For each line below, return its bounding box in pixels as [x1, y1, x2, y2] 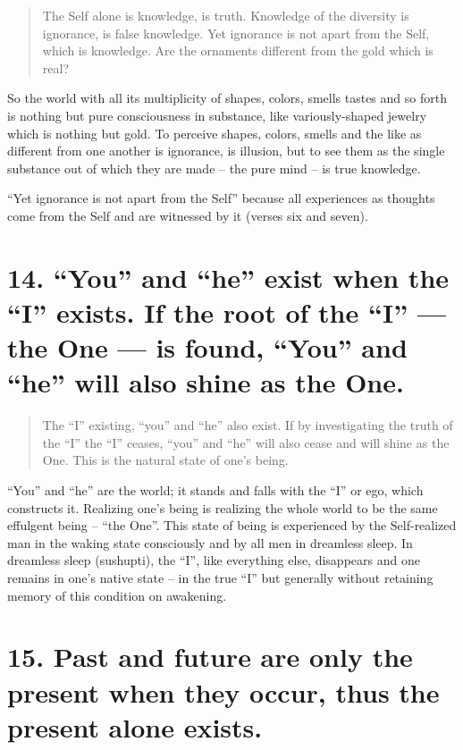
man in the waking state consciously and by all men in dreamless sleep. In [7, 533, 413, 552]
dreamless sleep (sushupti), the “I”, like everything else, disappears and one [7, 551, 420, 569]
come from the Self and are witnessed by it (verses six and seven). [7, 206, 368, 224]
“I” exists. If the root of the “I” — [7, 293, 447, 330]
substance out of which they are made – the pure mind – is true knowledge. [7, 158, 421, 177]
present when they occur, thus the [7, 673, 440, 710]
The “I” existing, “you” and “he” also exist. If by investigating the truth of [42, 416, 453, 434]
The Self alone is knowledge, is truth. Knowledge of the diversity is [42, 6, 409, 24]
